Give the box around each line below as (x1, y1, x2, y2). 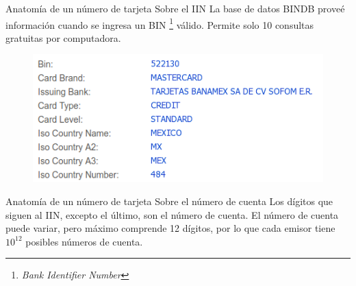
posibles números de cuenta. (25, 234, 143, 248)
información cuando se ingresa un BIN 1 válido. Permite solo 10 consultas (5, 15, 314, 32)
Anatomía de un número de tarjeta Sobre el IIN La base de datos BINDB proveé (5, 1, 345, 15)
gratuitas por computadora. (5, 30, 121, 45)
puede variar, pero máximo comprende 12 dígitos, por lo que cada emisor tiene (5, 221, 335, 235)
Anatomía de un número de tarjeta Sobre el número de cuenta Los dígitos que (5, 193, 333, 208)
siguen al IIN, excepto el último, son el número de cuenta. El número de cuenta (5, 207, 339, 222)
